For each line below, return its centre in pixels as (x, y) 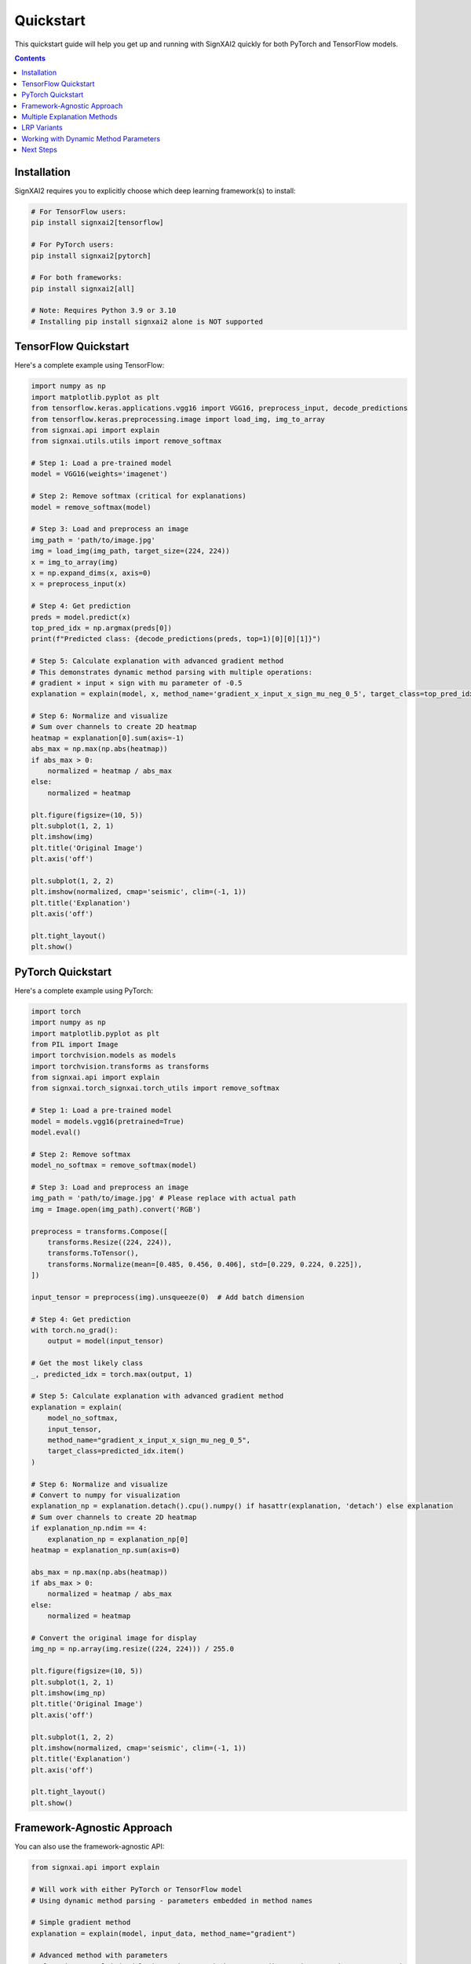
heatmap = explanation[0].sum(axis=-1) (108, 738)
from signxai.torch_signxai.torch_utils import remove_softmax (155, 1088)
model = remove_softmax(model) (91, 507)
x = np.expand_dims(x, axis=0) (91, 573)
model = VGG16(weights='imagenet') (99, 474)
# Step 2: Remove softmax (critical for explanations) (139, 496)
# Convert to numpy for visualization (106, 1495)
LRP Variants (42, 128)
